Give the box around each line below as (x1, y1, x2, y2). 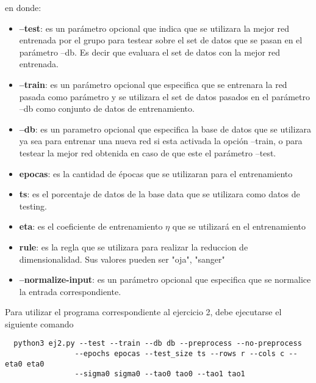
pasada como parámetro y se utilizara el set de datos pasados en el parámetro (19, 90, 311, 103)
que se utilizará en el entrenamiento (172, 220, 306, 233)
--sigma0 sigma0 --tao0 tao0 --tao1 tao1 (74, 370, 245, 379)
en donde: (5, 1, 41, 13)
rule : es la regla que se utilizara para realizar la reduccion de (19, 240, 248, 253)
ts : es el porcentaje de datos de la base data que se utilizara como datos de (19, 188, 300, 200)
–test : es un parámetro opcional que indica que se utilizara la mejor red (19, 21, 290, 34)
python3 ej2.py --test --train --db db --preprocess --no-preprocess (13, 339, 302, 348)
